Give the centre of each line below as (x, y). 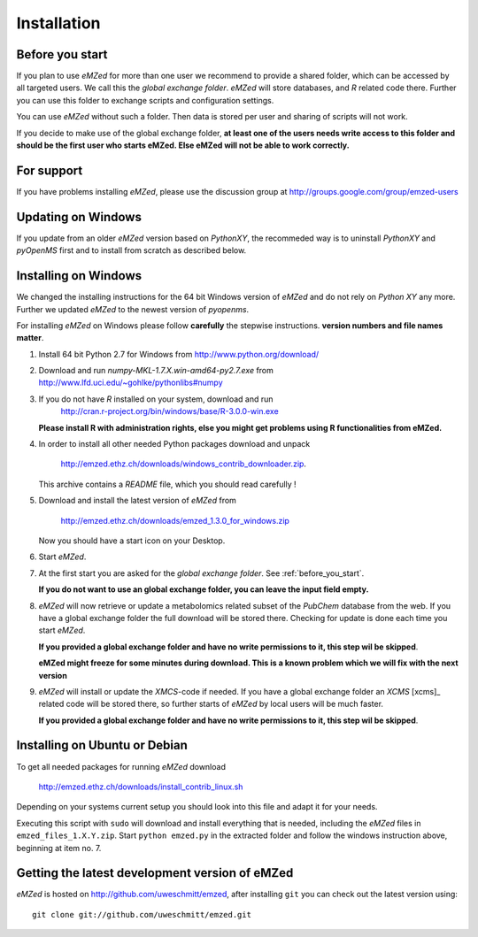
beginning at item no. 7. (59, 848)
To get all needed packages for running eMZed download (121, 766)
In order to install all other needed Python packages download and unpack (174, 444)
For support (50, 170)
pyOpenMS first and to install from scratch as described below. (131, 250)
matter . (30, 338)
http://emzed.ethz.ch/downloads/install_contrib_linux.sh (141, 787)
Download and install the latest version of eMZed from (137, 501)
